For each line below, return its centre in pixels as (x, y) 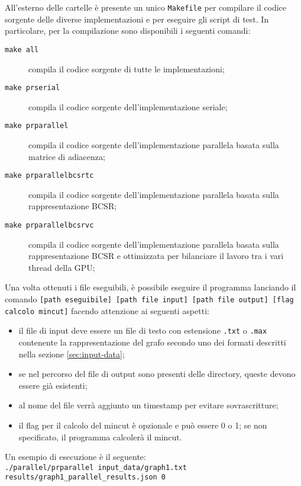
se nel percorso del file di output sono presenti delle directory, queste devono (157, 374)
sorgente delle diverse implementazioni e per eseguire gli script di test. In (137, 19)
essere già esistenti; (53, 385)
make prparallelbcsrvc (49, 226)
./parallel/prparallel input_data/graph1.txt (96, 467)
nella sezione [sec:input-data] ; (72, 354)
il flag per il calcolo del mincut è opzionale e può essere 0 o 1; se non (143, 425)
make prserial (33, 88)
